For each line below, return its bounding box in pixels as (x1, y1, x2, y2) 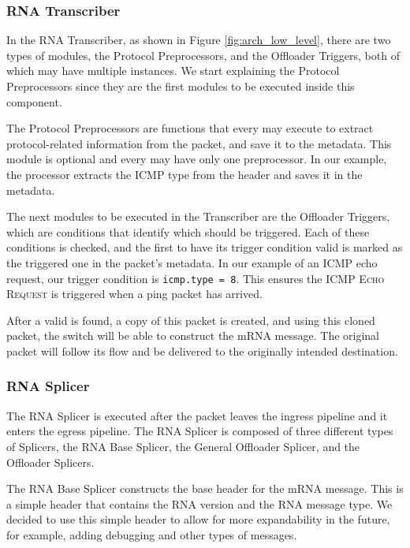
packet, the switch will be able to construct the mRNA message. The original (6, 327, 380, 344)
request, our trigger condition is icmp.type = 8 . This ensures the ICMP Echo (6, 270, 385, 286)
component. (6, 93, 62, 110)
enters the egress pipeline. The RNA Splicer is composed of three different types (6, 423, 393, 439)
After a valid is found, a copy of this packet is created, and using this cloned (6, 311, 375, 328)
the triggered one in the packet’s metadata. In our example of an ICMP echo (6, 254, 378, 270)
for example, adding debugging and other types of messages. (6, 526, 297, 542)
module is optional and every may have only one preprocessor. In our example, (6, 151, 387, 167)
